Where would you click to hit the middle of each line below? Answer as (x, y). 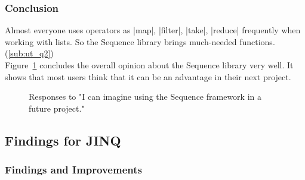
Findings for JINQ (63, 140)
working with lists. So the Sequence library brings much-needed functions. (140, 41)
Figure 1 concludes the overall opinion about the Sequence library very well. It (149, 65)
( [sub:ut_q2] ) (29, 53)
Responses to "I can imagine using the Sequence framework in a (145, 97)
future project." (57, 108)
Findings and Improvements (73, 170)
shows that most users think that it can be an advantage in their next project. (148, 76)
